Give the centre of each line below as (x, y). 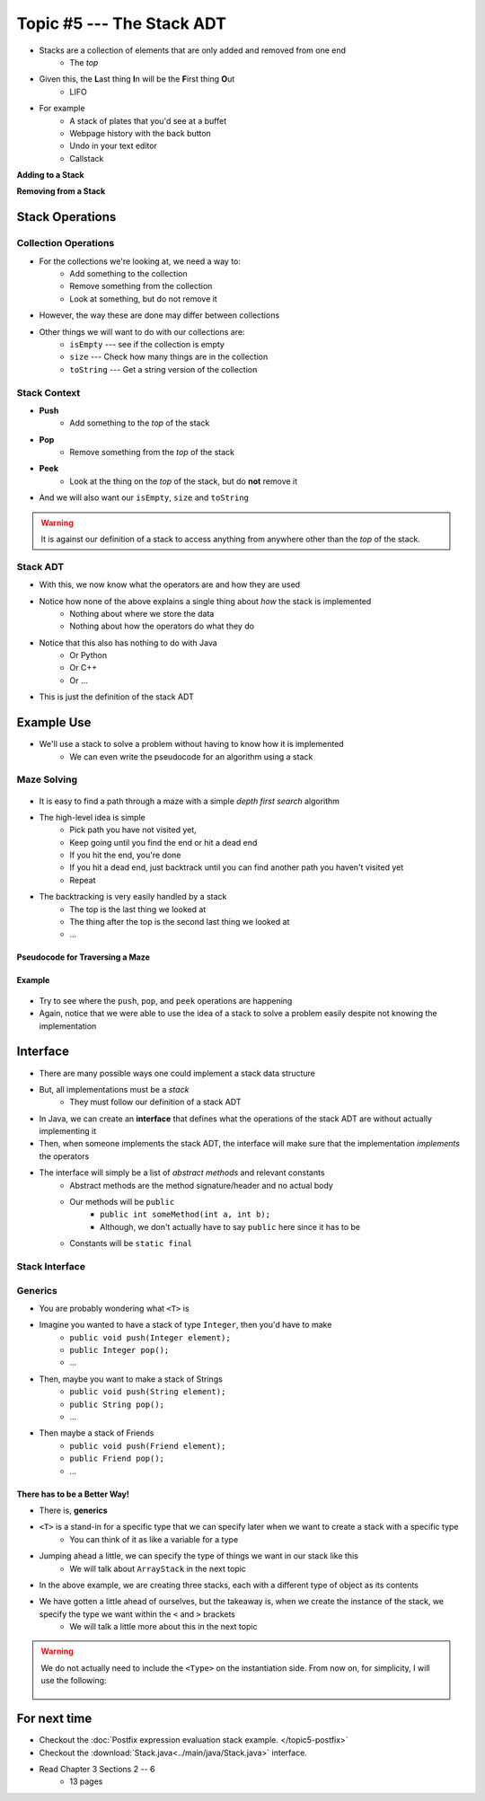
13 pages (86, 1781)
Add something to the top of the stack (140, 423)
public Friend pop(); (117, 1458)
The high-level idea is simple (92, 817)
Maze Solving (47, 779)
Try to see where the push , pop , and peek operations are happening (166, 1000)
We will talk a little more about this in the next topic (163, 1627)
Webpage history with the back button (140, 133)
